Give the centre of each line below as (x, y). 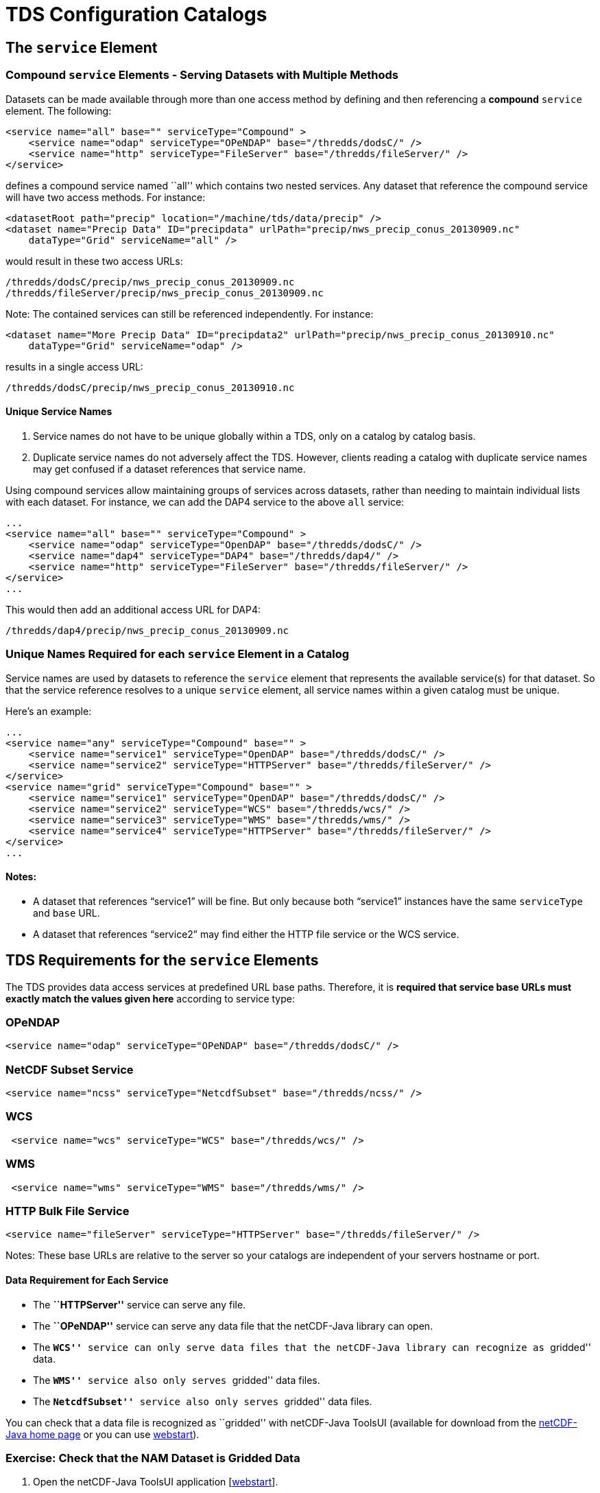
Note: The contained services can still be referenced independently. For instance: (190, 314)
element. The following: (59, 110)
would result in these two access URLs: (94, 261)
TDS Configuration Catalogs (136, 14)
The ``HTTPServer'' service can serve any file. (140, 1304)
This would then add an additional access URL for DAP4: (133, 609)
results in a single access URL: (74, 366)
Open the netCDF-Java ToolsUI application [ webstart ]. (156, 1482)
